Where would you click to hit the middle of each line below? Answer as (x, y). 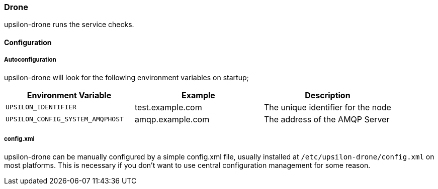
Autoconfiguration (30, 60)
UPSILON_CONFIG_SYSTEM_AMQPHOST (65, 119)
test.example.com (168, 107)
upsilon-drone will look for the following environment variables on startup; (126, 77)
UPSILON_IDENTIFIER (41, 107)
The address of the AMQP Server (327, 119)
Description (328, 95)
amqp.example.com (172, 119)
